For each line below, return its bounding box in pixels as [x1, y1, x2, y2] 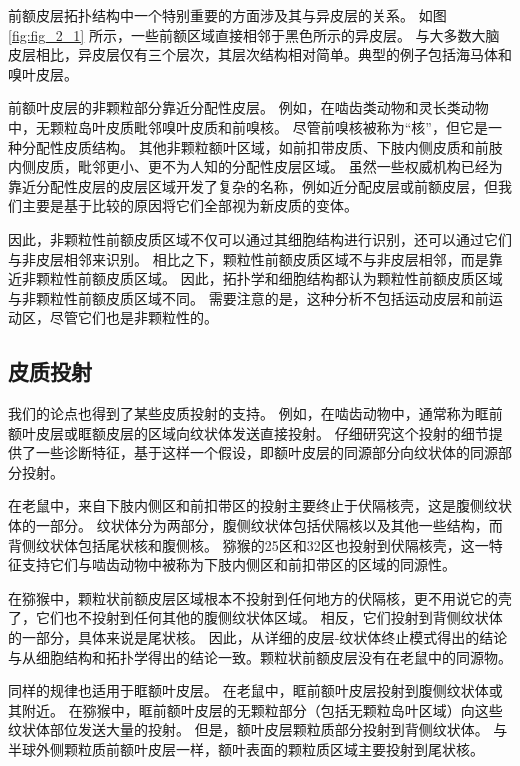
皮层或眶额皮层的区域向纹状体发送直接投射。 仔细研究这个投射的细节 [35, 422, 489, 443]
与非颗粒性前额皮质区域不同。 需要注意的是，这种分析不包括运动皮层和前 [8, 287, 489, 308]
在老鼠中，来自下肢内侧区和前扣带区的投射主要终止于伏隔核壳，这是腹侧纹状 [8, 495, 512, 516]
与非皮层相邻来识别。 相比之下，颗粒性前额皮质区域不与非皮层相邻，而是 [8, 248, 489, 269]
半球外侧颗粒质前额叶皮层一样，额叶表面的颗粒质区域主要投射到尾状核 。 [8, 739, 484, 760]
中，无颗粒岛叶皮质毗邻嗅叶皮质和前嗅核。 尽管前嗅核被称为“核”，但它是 [8, 116, 488, 137]
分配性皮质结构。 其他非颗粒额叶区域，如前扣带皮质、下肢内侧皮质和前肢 [21, 136, 503, 157]
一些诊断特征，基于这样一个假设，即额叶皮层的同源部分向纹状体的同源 [35, 442, 498, 463]
